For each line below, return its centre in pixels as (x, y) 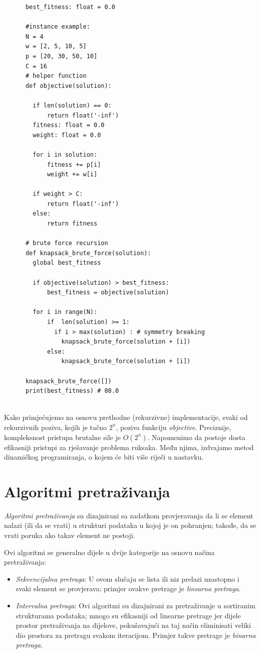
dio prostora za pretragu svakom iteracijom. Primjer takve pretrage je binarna (136, 635)
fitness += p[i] (74, 165)
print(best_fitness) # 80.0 (72, 391)
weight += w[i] (72, 175)
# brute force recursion (67, 243)
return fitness (72, 224)
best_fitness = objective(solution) (108, 293)
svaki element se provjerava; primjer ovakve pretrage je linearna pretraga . (128, 588)
